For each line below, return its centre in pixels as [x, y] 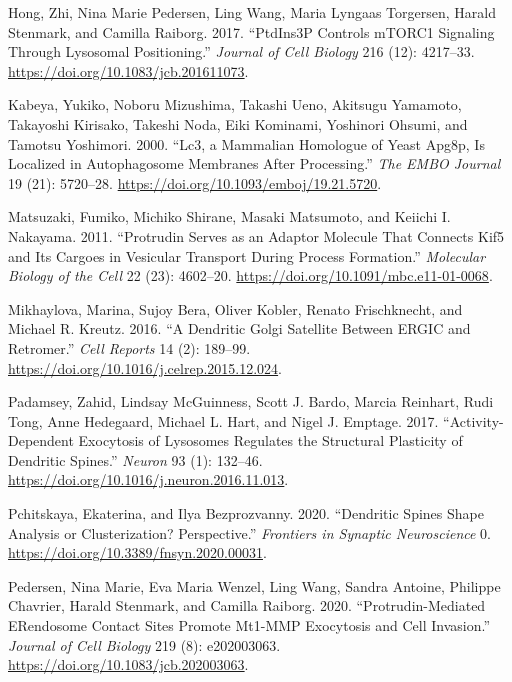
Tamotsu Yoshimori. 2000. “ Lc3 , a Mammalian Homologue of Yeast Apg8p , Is [246, 143]
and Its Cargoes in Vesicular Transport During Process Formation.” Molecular [247, 255]
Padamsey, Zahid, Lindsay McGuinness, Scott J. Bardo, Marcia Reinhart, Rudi [251, 401]
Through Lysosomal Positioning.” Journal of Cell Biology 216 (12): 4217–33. [241, 51]
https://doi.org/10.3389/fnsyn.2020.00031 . [137, 552]
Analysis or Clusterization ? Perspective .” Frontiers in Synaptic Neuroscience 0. [249, 532]
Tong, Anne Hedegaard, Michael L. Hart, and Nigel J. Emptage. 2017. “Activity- [256, 420]
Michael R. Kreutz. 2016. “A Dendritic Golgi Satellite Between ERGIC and [239, 328]
